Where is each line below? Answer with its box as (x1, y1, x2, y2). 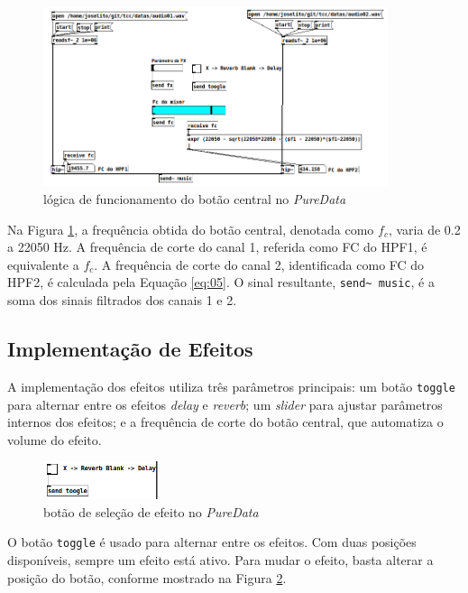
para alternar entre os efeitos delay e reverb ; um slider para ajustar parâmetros (7, 394, 443, 413)
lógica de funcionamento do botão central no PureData (43, 190, 346, 208)
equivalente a (7, 255, 79, 273)
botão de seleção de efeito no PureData (43, 502, 259, 521)
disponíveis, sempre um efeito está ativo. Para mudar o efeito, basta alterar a (7, 550, 434, 569)
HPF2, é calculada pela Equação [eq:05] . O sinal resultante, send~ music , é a (7, 273, 435, 292)
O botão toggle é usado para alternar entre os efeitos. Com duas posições (7, 533, 417, 551)
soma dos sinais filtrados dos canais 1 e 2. (7, 291, 237, 310)
